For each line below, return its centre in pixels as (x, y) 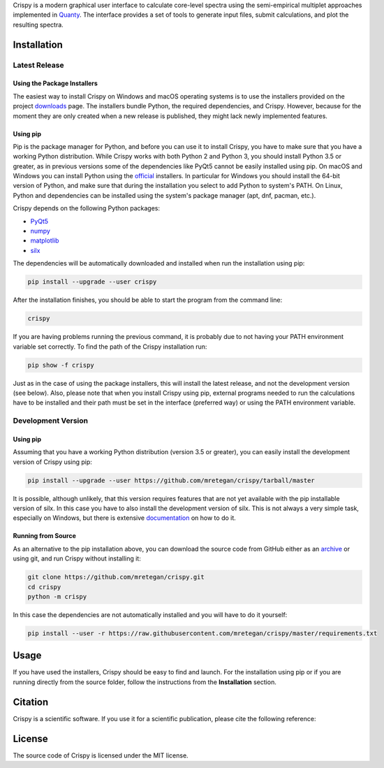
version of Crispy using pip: (52, 462)
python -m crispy (57, 596)
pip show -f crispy (61, 365)
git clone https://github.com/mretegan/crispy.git (116, 577)
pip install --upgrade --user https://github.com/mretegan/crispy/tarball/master (171, 480)
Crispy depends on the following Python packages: (87, 208)
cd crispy (44, 587)
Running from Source (45, 536)
